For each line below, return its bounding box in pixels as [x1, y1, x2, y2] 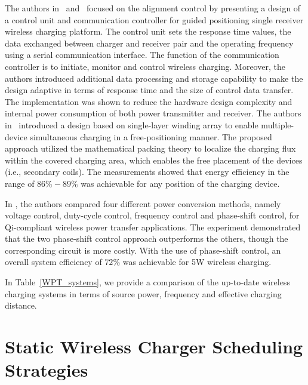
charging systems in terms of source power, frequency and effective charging [5, 287, 282, 300]
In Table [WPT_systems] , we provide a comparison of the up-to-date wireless [5, 276, 290, 288]
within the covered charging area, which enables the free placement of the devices [5, 153, 303, 166]
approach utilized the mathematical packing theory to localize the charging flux [5, 142, 296, 155]
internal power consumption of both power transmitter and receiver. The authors [5, 107, 301, 119]
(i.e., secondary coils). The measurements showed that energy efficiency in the [5, 165, 289, 178]
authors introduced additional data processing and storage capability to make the [5, 72, 303, 84]
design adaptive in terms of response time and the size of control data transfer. [5, 84, 294, 96]
